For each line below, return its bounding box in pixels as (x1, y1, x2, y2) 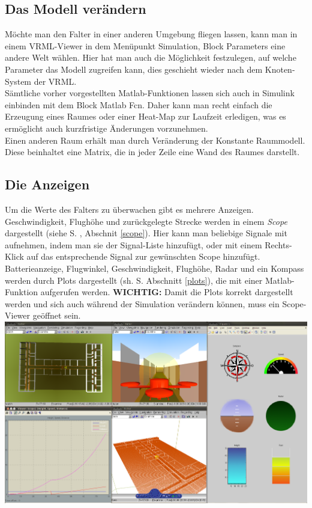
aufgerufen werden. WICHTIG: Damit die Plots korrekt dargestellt (40, 286, 293, 298)
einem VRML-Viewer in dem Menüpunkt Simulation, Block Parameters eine (5, 39, 286, 52)
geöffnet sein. (32, 309, 81, 322)
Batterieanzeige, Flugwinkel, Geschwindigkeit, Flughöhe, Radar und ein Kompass (5, 262, 304, 274)
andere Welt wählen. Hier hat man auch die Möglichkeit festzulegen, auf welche (5, 51, 296, 64)
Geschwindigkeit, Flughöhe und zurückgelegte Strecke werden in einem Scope (5, 215, 287, 227)
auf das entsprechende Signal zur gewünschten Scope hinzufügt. (26, 250, 260, 263)
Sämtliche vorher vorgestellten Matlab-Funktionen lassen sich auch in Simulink (5, 87, 295, 99)
